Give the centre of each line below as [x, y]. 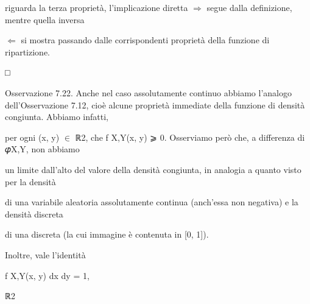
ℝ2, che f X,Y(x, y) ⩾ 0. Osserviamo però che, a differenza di [190, 137]
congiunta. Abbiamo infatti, [57, 117]
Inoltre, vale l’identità [45, 254]
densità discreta [34, 214]
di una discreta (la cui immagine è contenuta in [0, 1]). [107, 234]
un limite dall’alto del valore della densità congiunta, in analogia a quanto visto [153, 169]
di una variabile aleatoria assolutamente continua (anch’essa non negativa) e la [152, 202]
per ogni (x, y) [32, 137]
